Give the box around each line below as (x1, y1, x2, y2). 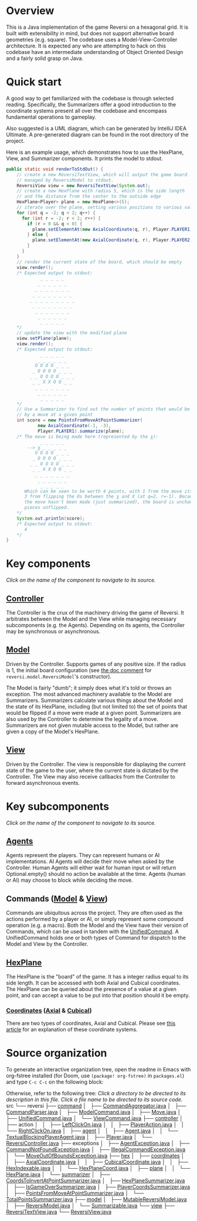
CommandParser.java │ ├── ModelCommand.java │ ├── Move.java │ (6, 1108, 181, 1116)
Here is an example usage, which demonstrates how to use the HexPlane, (6, 149, 184, 156)
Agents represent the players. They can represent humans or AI (6, 852, 160, 859)
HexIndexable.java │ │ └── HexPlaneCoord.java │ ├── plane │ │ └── (6, 1165, 191, 1172)
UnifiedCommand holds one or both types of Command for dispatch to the (6, 935, 186, 942)
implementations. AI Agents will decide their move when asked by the (6, 858, 174, 865)
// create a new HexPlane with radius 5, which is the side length (16, 188, 185, 194)
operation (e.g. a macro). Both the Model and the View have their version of (6, 922, 189, 929)
